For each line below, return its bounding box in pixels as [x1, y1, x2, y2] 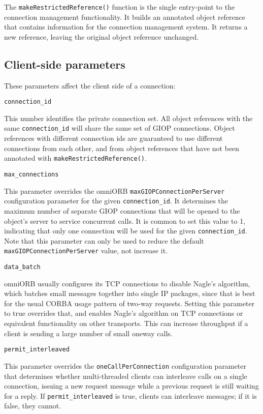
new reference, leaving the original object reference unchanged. [4, 31, 199, 42]
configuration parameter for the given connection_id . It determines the [4, 195, 228, 206]
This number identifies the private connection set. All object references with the [4, 112, 253, 123]
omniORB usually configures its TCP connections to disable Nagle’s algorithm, [4, 278, 250, 288]
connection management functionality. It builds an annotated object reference [4, 11, 246, 22]
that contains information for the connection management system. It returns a [4, 21, 248, 32]
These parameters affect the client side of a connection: [4, 80, 176, 91]
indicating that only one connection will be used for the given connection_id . [4, 225, 247, 236]
